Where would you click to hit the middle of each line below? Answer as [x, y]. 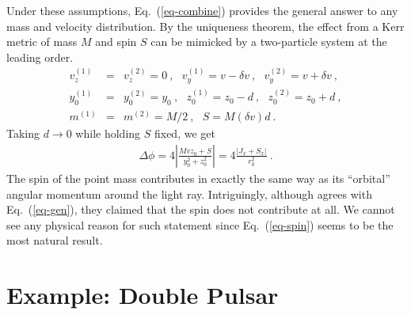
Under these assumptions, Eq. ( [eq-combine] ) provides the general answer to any [202, 10]
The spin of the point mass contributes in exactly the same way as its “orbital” [198, 178]
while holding [108, 133]
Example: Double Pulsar [143, 295]
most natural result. [55, 240]
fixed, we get [185, 133]
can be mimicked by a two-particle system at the [269, 42]
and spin [116, 42]
